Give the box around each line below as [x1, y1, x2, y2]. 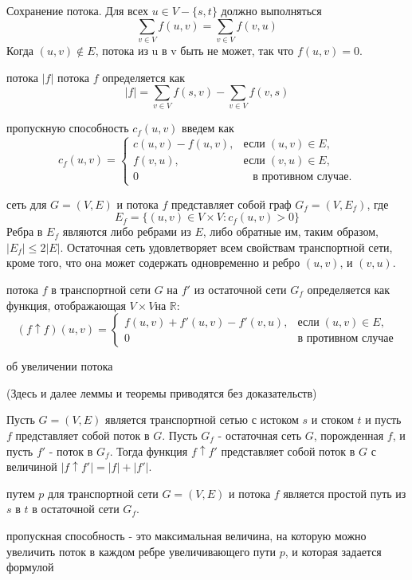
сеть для [6, 195, 47, 212]
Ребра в [6, 223, 43, 240]
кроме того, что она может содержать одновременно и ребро [6, 254, 300, 271]
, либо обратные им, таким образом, [202, 223, 379, 240]
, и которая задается [284, 543, 382, 559]
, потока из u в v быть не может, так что [95, 41, 294, 58]
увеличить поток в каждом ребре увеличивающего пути [6, 543, 276, 559]
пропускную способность [6, 120, 129, 136]
